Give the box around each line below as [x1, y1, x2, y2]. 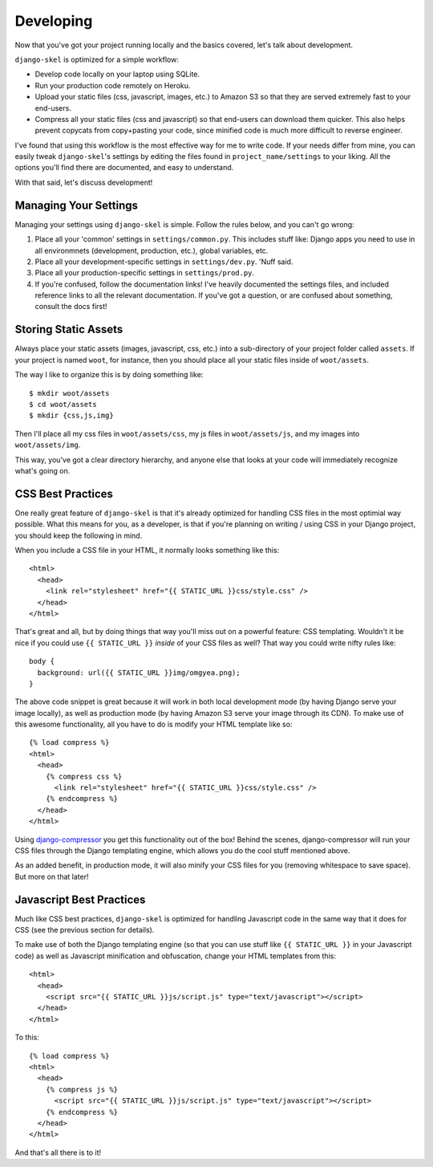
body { [29, 657, 55, 666]
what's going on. [14, 466, 71, 475]
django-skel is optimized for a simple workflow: [14, 55, 180, 64]
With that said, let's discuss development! [14, 177, 153, 187]
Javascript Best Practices [14, 893, 146, 906]
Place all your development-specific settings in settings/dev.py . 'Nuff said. [34, 257, 293, 266]
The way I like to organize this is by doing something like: [14, 370, 204, 380]
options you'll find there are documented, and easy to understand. [14, 163, 234, 173]
